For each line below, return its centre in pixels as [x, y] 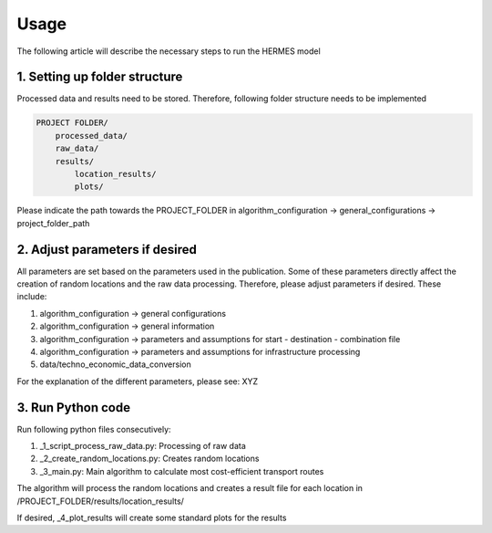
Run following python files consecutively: [94, 429]
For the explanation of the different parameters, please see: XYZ [138, 381]
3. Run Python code [74, 408]
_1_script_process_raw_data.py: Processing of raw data [143, 446]
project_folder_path [53, 223]
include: [32, 297]
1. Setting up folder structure [100, 77]
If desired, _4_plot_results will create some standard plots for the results [152, 518]
